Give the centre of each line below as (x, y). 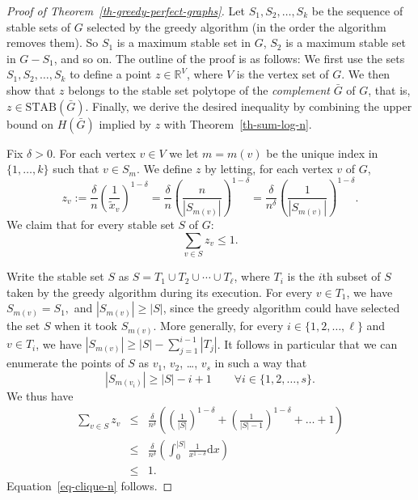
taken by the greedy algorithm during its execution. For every (160, 292)
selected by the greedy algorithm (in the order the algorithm (236, 26)
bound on (30, 123)
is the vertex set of (283, 74)
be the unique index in (322, 153)
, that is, (389, 89)
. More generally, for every (218, 326)
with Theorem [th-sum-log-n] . (238, 123)
